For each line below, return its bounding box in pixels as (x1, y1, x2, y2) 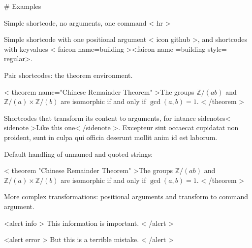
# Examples (4, 1, 41, 11)
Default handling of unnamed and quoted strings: (4, 148, 153, 159)
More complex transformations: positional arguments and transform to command (4, 191, 249, 202)
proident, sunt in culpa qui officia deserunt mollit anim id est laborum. (4, 132, 218, 142)
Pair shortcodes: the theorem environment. (4, 70, 133, 80)
